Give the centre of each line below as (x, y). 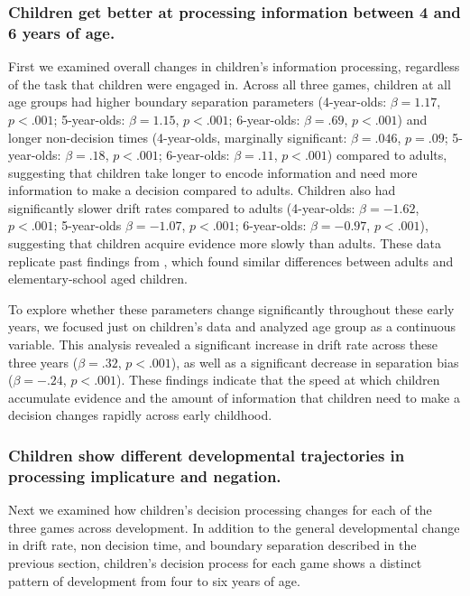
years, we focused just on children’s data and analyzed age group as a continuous (232, 326)
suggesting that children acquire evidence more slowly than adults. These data (225, 243)
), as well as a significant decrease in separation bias (315, 362)
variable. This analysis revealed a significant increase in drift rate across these (223, 345)
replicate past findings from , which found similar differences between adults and (231, 261)
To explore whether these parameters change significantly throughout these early (231, 308)
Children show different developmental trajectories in (207, 455)
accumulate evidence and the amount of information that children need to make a (234, 397)
